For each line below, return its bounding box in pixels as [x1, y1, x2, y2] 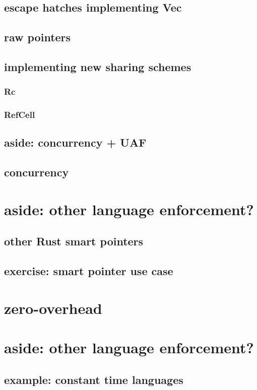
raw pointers [4, 29, 71, 45]
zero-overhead [4, 297, 102, 318]
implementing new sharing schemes [4, 58, 191, 74]
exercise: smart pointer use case [4, 263, 173, 279]
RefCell [4, 108, 35, 121]
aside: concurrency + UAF [4, 135, 147, 150]
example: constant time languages [4, 371, 183, 387]
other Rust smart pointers [4, 233, 144, 249]
